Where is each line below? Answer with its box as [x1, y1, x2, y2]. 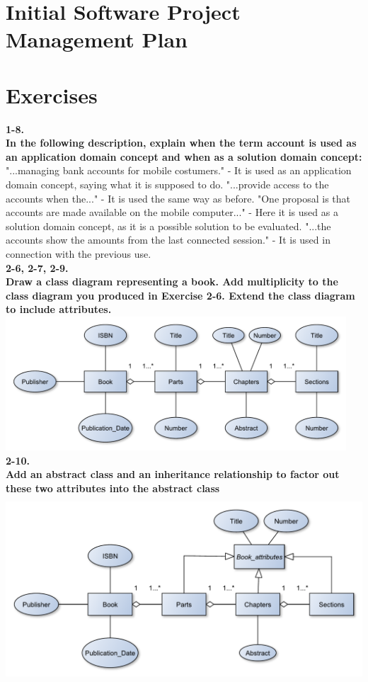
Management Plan [6, 25, 188, 54]
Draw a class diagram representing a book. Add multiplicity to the [6, 274, 338, 289]
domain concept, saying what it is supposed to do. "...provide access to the [6, 177, 329, 192]
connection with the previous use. [6, 246, 151, 261]
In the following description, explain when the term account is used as [6, 135, 357, 150]
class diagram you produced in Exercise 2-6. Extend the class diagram [6, 288, 355, 302]
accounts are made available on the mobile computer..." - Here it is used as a [6, 205, 338, 220]
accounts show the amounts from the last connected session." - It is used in [6, 232, 330, 247]
